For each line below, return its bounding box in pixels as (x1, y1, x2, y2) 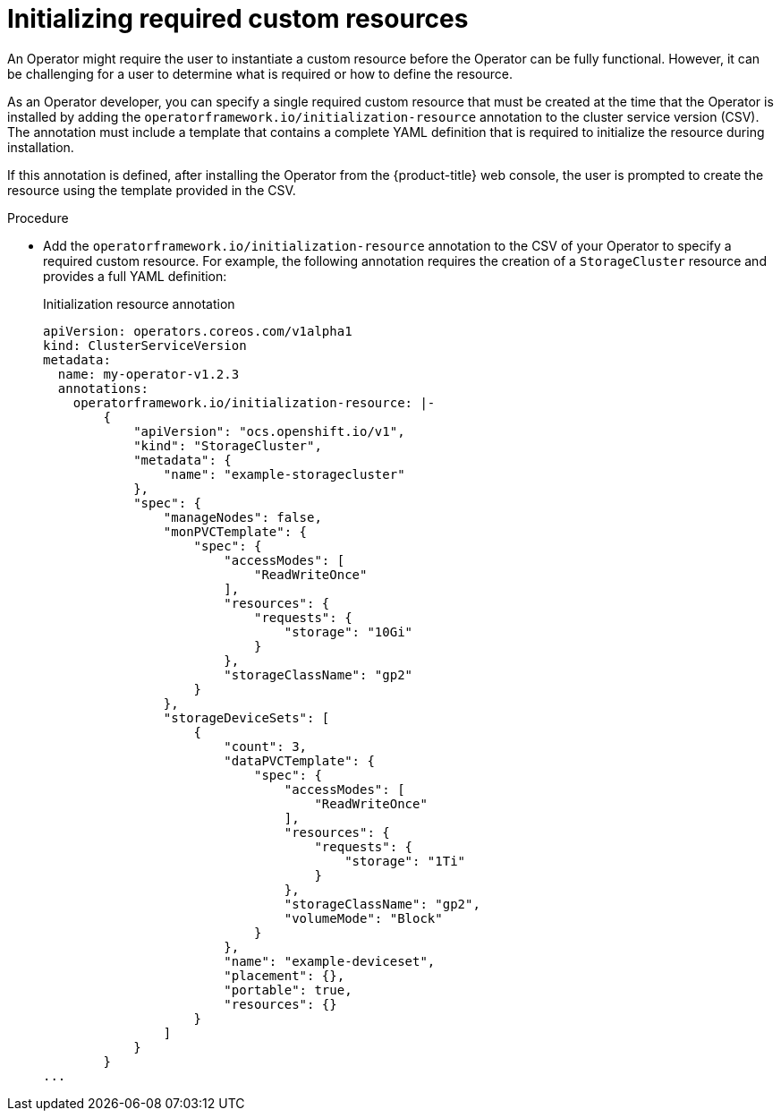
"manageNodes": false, (163, 509, 322, 525)
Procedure (7, 209, 69, 226)
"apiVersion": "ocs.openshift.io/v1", (133, 423, 405, 439)
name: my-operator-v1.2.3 (57, 366, 240, 381)
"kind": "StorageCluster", (133, 438, 322, 453)
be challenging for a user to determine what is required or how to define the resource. (7, 65, 513, 81)
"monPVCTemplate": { (163, 524, 308, 539)
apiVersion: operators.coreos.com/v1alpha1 (43, 323, 352, 338)
